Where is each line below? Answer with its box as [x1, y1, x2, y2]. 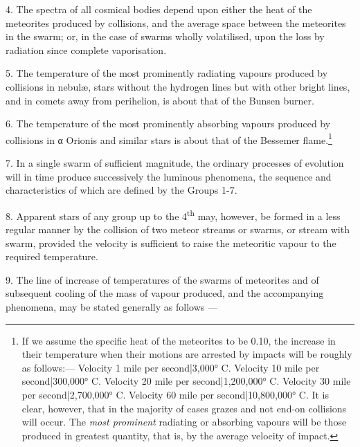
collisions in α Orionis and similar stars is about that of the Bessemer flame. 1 [6, 130, 332, 147]
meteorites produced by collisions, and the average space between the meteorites [6, 15, 346, 30]
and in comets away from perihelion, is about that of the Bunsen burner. [6, 93, 314, 107]
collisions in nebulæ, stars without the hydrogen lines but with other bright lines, [6, 79, 350, 93]
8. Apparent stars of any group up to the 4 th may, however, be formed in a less [6, 206, 341, 223]
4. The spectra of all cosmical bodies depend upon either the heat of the [6, 2, 312, 16]
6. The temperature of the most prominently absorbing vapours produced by [6, 116, 331, 131]
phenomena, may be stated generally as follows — [6, 300, 217, 313]
